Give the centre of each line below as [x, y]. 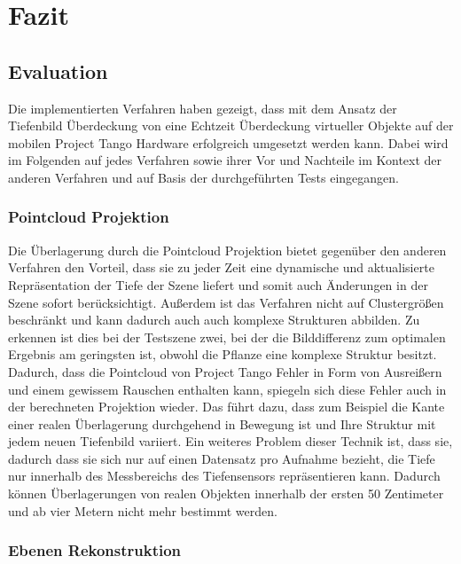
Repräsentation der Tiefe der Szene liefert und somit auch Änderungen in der [218, 284]
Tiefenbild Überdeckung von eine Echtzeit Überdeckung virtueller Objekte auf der [231, 125]
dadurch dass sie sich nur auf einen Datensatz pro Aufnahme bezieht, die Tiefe [222, 458]
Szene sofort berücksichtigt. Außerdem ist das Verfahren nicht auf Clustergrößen [226, 302]
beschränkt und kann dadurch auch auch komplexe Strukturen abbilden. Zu [214, 320]
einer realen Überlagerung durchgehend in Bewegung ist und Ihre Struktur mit [222, 423]
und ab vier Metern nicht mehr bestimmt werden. [143, 510]
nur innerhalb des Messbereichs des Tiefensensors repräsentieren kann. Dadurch [224, 476]
